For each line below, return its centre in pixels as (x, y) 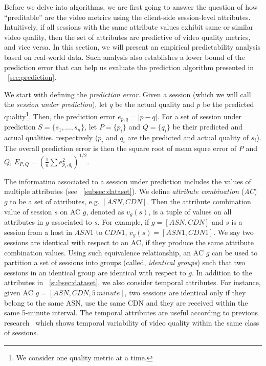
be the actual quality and (155, 104)
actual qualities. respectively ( (51, 137)
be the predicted (228, 104)
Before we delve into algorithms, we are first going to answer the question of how (131, 7)
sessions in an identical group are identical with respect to (95, 272)
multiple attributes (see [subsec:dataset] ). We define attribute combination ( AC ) (131, 191)
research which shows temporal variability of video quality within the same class (132, 322)
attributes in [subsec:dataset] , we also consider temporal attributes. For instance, (132, 282)
